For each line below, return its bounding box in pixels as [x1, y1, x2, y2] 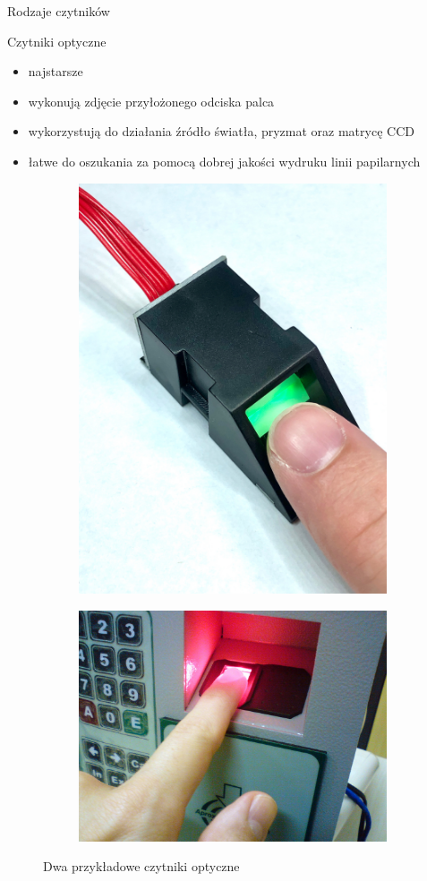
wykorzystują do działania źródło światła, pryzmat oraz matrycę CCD [28, 122, 414, 141]
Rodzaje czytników [7, 2, 110, 20]
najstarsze [28, 62, 83, 81]
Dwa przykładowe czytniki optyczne [43, 857, 240, 876]
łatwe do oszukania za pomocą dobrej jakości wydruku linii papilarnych [28, 151, 421, 170]
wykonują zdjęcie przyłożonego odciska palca [28, 91, 275, 110]
